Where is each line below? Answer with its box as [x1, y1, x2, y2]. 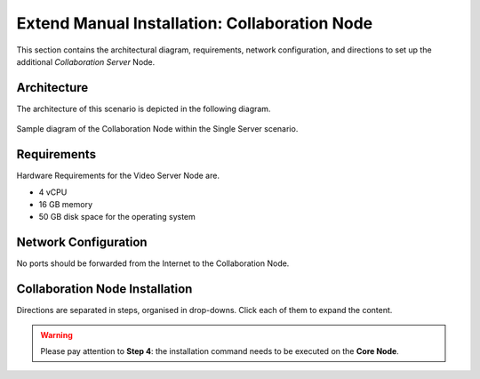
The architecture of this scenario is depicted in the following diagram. [16, 103, 271, 114]
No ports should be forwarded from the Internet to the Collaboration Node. [16, 258, 290, 269]
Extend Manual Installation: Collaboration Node [16, 13, 373, 33]
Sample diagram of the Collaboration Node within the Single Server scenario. [16, 124, 299, 134]
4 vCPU [38, 187, 68, 198]
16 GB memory [38, 198, 93, 209]
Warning [40, 329, 73, 340]
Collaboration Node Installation [16, 281, 193, 297]
